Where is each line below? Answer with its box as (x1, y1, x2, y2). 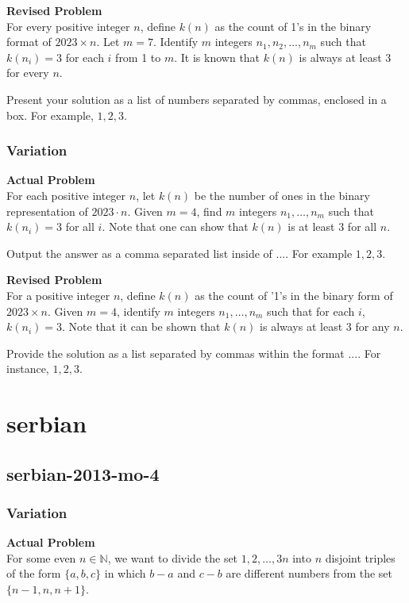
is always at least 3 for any (260, 318, 390, 335)
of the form (6, 565, 61, 582)
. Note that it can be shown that (62, 318, 221, 335)
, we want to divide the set (107, 549, 238, 566)
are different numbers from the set (226, 565, 392, 582)
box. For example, (6, 106, 94, 123)
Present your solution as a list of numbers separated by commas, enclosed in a (6, 90, 387, 107)
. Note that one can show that (102, 218, 249, 235)
